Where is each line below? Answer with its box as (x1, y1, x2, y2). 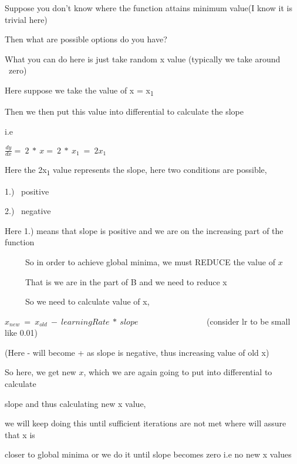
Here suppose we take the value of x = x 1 (5, 84, 154, 98)
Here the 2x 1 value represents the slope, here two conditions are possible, (5, 163, 267, 178)
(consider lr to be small (207, 315, 291, 327)
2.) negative (5, 205, 51, 217)
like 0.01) (5, 326, 38, 339)
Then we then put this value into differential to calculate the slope (5, 105, 244, 118)
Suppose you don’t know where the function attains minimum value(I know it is (5, 2, 292, 14)
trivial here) (5, 13, 48, 25)
